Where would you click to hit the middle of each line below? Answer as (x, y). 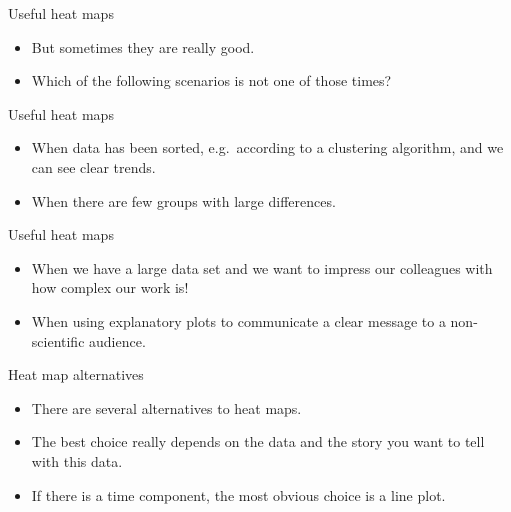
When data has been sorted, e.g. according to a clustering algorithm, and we (267, 147)
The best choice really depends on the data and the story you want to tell (258, 441)
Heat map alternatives (76, 374)
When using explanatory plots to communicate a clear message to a (238, 320)
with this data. (77, 460)
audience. (117, 340)
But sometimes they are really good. (143, 46)
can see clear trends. (93, 166)
